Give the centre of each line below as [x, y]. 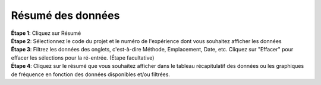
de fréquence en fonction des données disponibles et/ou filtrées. [91, 74]
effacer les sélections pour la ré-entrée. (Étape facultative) [83, 58]
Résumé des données [65, 15]
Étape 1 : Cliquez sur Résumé [46, 33]
